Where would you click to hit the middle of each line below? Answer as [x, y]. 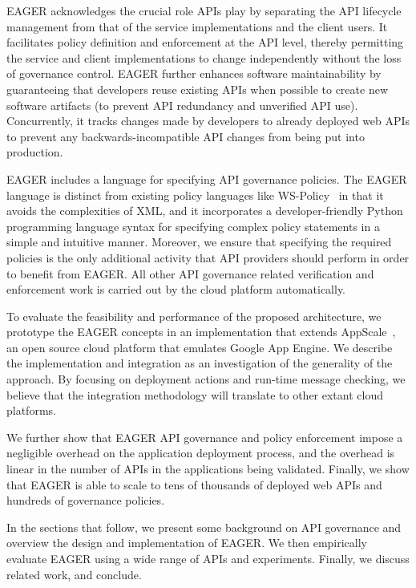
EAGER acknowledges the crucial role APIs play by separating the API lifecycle [204, 10]
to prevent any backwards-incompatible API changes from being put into [186, 136]
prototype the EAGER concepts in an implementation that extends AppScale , [201, 332]
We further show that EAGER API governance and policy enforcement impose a [205, 437]
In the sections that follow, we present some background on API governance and [204, 527]
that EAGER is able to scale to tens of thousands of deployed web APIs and [194, 484]
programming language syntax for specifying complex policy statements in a [193, 226]
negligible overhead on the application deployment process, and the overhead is [201, 453]
